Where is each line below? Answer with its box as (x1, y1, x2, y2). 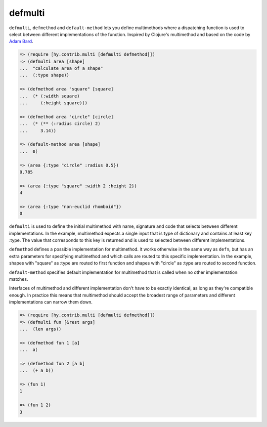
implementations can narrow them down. (9, 299, 93, 305)
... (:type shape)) (19, 72, 69, 78)
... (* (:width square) (19, 93, 80, 99)
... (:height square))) (19, 100, 88, 106)
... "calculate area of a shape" (19, 66, 103, 71)
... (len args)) (19, 326, 62, 332)
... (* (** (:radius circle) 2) (19, 121, 101, 127)
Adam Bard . (9, 39, 33, 44)
